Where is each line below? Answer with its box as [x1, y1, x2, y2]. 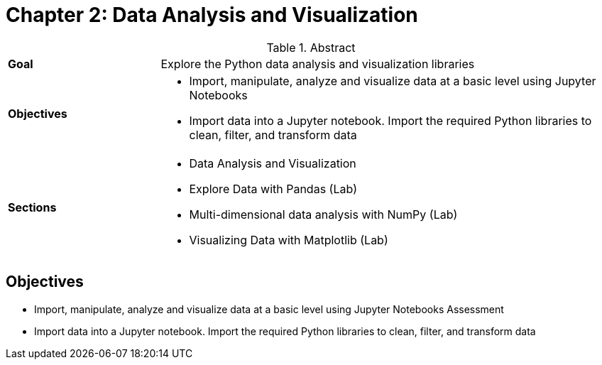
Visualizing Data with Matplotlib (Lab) [189, 232, 388, 247]
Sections [8, 200, 57, 214]
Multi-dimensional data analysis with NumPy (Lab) [189, 207, 458, 222]
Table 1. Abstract [266, 40, 356, 55]
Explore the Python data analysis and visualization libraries [160, 56, 475, 71]
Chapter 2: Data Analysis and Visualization [6, 3, 418, 27]
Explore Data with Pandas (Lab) [189, 181, 358, 196]
